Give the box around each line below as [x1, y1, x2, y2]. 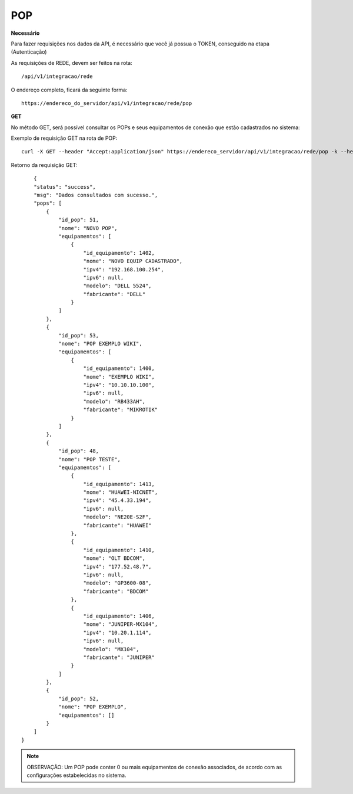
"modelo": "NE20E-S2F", [83, 514, 152, 520]
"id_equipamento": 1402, [83, 250, 155, 256]
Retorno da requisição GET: [11, 161, 78, 168]
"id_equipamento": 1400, [83, 365, 155, 372]
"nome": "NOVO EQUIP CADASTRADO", [83, 258, 183, 265]
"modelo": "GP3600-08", [83, 580, 152, 586]
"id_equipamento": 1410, [83, 546, 155, 553]
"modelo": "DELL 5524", [83, 283, 152, 289]
